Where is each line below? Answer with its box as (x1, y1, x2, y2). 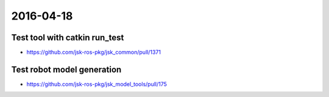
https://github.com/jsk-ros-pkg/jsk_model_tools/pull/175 (26, 80, 168, 88)
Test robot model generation (11, 64, 122, 74)
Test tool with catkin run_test (11, 32, 124, 43)
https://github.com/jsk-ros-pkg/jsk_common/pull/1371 (26, 49, 161, 56)
